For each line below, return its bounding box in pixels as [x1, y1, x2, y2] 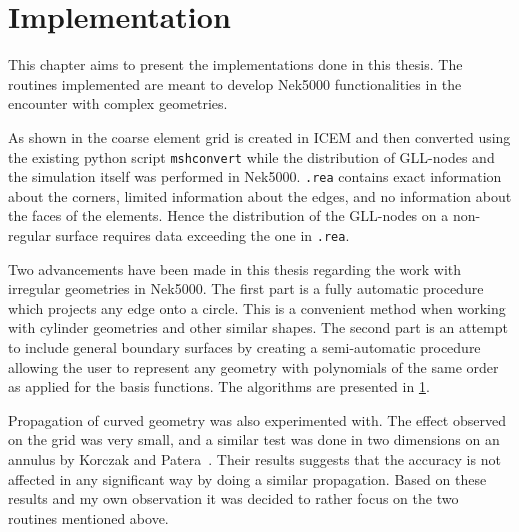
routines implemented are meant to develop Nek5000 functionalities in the [8, 73, 462, 94]
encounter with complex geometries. [8, 93, 228, 114]
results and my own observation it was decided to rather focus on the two [8, 488, 459, 509]
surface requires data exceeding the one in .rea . [55, 225, 350, 245]
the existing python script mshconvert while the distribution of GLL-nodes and [8, 146, 495, 167]
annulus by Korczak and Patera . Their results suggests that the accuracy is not [8, 449, 501, 469]
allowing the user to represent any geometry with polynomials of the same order [8, 356, 499, 377]
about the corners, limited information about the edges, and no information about [8, 185, 512, 206]
